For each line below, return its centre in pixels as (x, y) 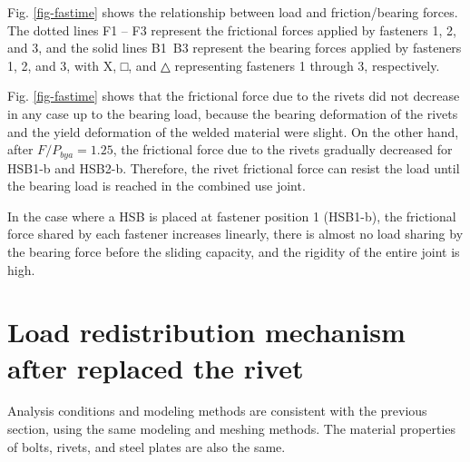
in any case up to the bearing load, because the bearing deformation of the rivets (233, 113)
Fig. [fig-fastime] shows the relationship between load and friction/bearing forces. (233, 12)
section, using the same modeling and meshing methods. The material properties (232, 429)
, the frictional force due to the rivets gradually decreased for (283, 149)
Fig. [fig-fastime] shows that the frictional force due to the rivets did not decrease (234, 96)
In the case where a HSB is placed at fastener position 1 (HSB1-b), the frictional (232, 216)
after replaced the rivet (156, 367)
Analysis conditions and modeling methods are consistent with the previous (217, 411)
